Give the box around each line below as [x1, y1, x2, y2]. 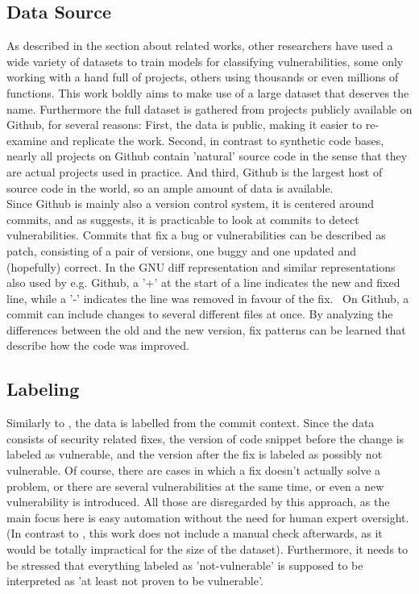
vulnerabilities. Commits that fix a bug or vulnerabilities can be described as [6, 226, 386, 243]
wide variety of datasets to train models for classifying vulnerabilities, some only [6, 52, 404, 69]
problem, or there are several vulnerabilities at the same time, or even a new [6, 477, 384, 494]
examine [6, 131, 48, 148]
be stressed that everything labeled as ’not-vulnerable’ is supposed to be [6, 556, 363, 573]
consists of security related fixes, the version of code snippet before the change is [6, 430, 404, 447]
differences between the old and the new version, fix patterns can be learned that [6, 321, 406, 338]
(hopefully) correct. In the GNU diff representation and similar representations [6, 258, 396, 275]
